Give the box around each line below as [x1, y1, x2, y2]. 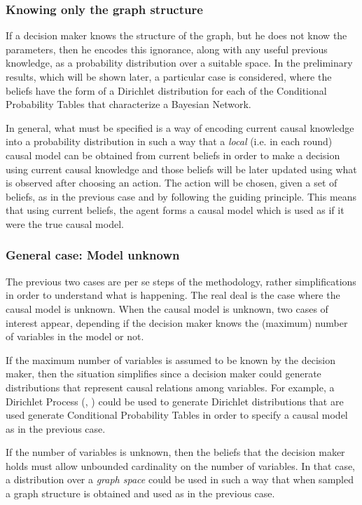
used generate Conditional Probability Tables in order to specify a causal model [6, 408, 348, 422]
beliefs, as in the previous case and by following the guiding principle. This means [6, 189, 357, 203]
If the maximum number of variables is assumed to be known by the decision [6, 352, 335, 367]
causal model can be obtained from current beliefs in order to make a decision [6, 147, 340, 162]
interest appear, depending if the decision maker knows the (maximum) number [6, 315, 348, 330]
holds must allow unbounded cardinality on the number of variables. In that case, [6, 458, 356, 473]
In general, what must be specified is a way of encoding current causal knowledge [6, 120, 354, 135]
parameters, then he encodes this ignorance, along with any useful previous [6, 41, 328, 56]
